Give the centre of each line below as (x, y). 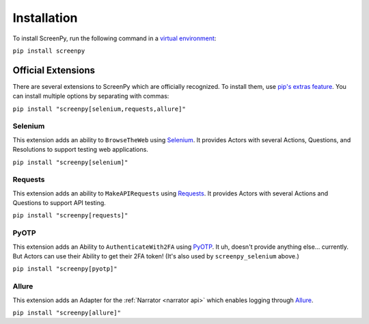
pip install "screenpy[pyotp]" (65, 269)
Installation (45, 18)
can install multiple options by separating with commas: (91, 96)
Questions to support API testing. (59, 203)
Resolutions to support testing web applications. (80, 150)
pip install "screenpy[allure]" (67, 312)
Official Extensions (54, 70)
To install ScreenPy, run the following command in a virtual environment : (114, 38)
